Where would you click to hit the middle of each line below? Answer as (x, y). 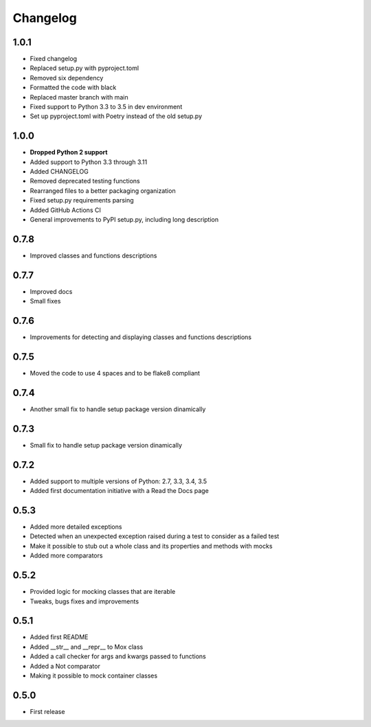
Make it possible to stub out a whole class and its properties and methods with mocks (151, 546)
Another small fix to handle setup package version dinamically (118, 409)
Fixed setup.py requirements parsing (82, 200)
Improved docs (51, 291)
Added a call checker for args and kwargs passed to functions (118, 656)
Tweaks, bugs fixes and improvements (85, 601)
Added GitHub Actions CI (65, 210)
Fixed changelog (54, 59)
